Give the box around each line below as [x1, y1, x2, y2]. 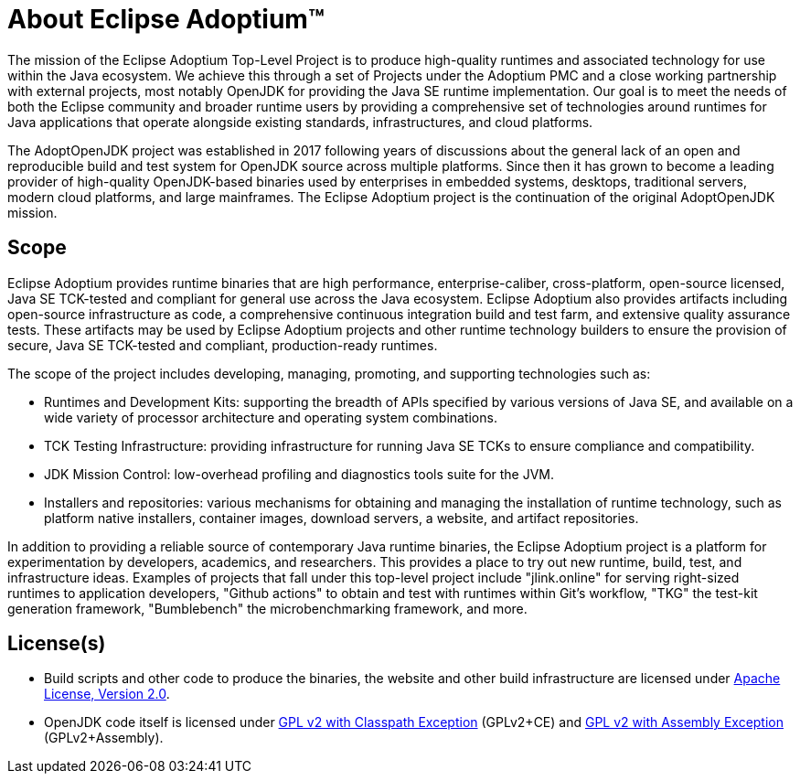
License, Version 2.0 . [44, 686, 170, 702]
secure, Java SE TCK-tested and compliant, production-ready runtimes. [7, 337, 438, 353]
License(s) [7, 632, 106, 656]
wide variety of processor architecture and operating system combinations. [44, 409, 497, 425]
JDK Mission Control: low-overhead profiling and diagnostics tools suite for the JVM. [44, 465, 555, 482]
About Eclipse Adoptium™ [7, 4, 325, 35]
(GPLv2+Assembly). [44, 730, 164, 746]
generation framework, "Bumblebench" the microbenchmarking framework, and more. [7, 600, 528, 616]
